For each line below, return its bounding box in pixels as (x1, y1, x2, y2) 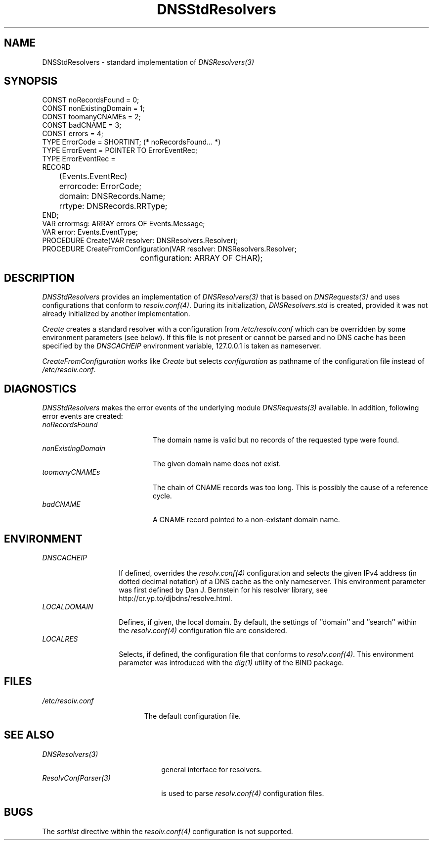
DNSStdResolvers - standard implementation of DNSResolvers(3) (42, 57, 255, 66)
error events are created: (42, 412, 123, 421)
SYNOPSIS (4, 75, 58, 88)
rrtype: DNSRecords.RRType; (59, 201, 168, 211)
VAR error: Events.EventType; (42, 228, 138, 237)
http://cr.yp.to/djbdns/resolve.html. (119, 594, 232, 602)
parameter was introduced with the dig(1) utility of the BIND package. (119, 658, 344, 667)
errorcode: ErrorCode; (59, 181, 141, 192)
